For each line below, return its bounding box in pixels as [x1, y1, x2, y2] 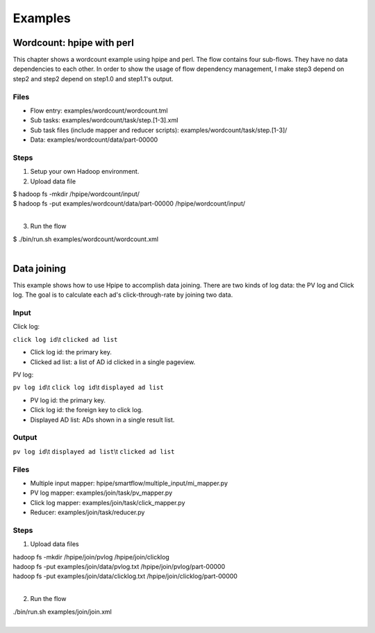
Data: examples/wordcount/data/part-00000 [30, 135, 158, 144]
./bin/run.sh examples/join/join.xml [12, 607, 112, 616]
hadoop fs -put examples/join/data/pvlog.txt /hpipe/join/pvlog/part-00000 [12, 562, 226, 570]
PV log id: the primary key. [30, 396, 106, 404]
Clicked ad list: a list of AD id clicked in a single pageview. [30, 358, 196, 366]
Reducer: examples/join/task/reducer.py [30, 508, 145, 517]
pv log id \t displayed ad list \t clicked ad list [12, 447, 175, 455]
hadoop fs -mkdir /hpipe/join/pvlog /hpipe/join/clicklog [12, 552, 169, 561]
